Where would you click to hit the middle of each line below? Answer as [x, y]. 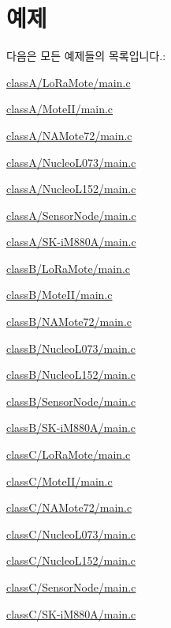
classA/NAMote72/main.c [69, 135]
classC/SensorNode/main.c [71, 587]
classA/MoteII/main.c [60, 109]
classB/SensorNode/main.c [71, 401]
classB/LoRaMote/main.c [69, 268]
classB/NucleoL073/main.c [71, 348]
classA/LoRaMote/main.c [69, 82]
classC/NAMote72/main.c [69, 507]
